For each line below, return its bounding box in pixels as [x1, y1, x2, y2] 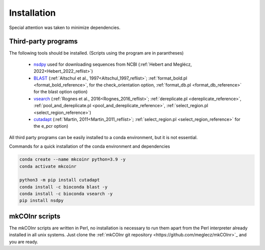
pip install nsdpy [19, 198, 64, 203]
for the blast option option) [33, 89, 88, 95]
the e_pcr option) [33, 123, 69, 129]
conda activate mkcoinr [19, 164, 77, 169]
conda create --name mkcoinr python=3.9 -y [19, 157, 126, 162]
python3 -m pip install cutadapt [19, 177, 100, 183]
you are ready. [9, 239, 39, 245]
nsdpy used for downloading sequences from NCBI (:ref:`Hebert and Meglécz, [33, 61, 192, 67]
